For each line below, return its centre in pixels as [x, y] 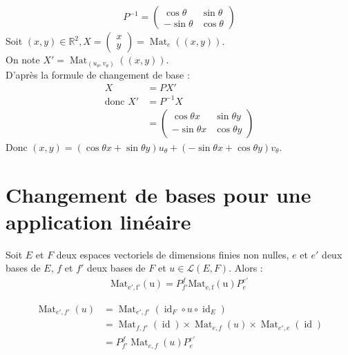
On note [23, 60]
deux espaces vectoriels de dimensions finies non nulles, [173, 254]
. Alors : [246, 268]
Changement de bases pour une [158, 194]
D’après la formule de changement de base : [98, 74]
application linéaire [98, 221]
